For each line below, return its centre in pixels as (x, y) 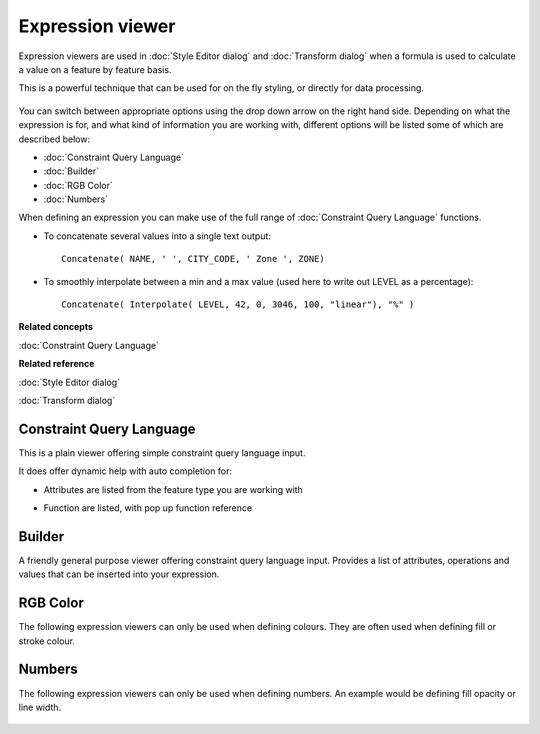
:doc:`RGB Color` (78, 185)
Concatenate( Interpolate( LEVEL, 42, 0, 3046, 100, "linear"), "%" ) (238, 304)
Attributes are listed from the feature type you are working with (173, 489)
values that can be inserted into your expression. (119, 574)
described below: (54, 139)
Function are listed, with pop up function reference (148, 508)
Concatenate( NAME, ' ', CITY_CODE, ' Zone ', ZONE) (193, 259)
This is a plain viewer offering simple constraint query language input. (162, 452)
